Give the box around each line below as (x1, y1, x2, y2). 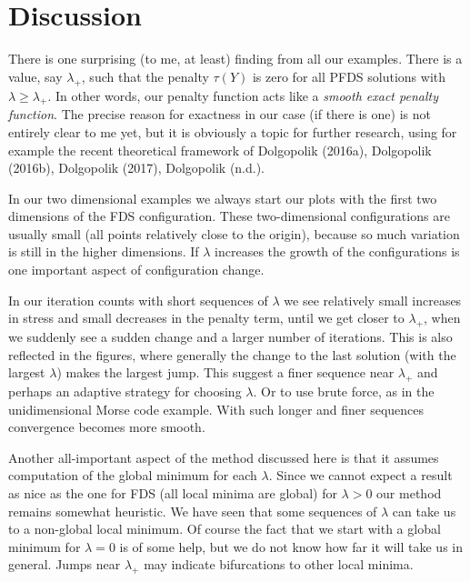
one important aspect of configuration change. (8, 260, 265, 279)
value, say (8, 66, 63, 85)
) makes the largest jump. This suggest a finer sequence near (56, 363, 395, 382)
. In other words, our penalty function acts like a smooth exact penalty (47, 85, 438, 105)
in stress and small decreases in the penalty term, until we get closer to (8, 308, 405, 327)
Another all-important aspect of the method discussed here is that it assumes (8, 447, 439, 467)
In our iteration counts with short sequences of (8, 290, 268, 309)
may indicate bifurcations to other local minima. (144, 555, 414, 574)
